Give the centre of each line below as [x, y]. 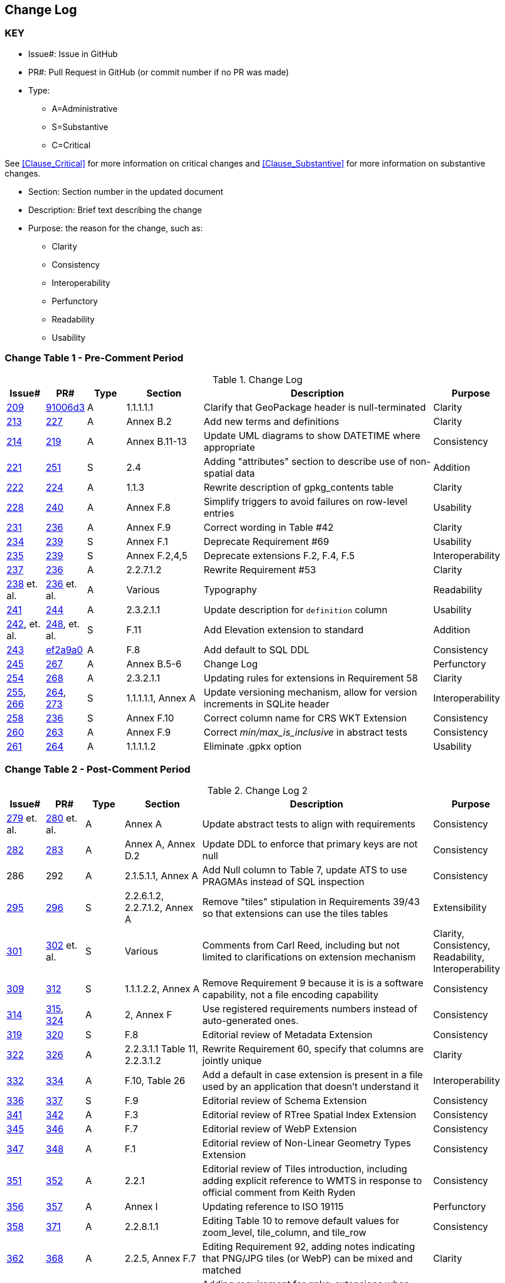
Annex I [141, 1207]
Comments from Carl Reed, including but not [301, 945]
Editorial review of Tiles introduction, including [305, 1169]
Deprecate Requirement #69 [266, 541]
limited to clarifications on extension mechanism [309, 957]
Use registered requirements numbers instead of [310, 1009]
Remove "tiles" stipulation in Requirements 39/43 [311, 902]
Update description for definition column [296, 609]
